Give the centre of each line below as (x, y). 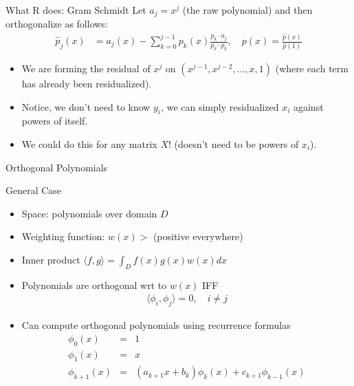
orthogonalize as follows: (57, 24)
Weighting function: (63, 236)
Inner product (51, 259)
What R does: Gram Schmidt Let (76, 10)
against (308, 106)
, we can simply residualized (220, 106)
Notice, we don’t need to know (86, 106)
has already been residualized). (87, 83)
